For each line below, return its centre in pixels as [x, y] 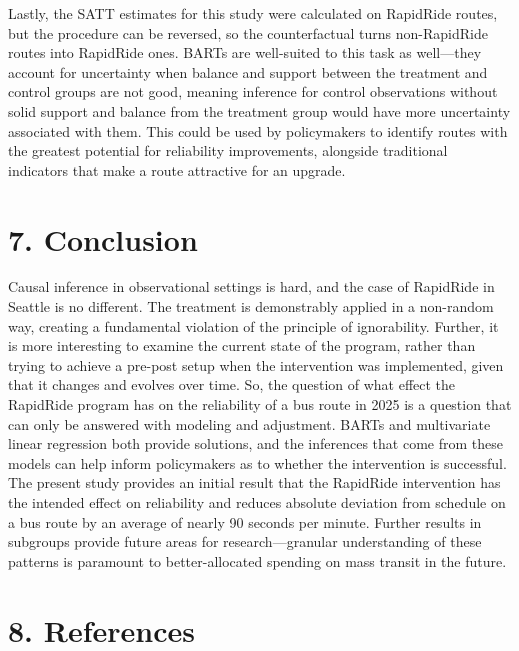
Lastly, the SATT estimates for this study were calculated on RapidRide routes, [253, 13]
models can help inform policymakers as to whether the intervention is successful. [257, 462]
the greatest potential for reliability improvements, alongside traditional [228, 150]
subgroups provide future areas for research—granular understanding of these [245, 541]
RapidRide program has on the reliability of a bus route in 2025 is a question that [260, 404]
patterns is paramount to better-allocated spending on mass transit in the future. [257, 560]
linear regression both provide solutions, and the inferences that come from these [255, 443]
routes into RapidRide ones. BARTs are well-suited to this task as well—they [245, 52]
